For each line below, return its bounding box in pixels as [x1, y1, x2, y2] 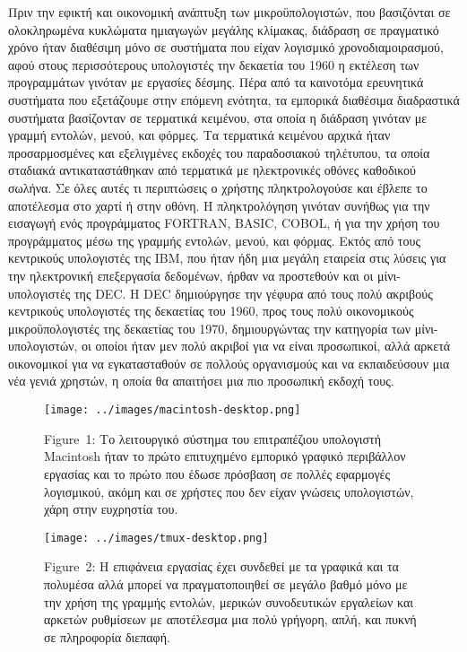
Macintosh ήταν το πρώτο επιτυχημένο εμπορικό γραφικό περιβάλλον [44, 447, 406, 465]
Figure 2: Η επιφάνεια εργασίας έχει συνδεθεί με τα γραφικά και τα [44, 557, 399, 576]
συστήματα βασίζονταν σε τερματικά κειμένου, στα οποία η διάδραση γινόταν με [8, 108, 428, 126]
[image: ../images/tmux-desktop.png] [44, 531, 269, 544]
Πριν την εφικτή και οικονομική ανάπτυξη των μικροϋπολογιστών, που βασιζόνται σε [8, 3, 451, 21]
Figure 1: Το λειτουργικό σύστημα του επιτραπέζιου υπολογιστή [44, 429, 382, 448]
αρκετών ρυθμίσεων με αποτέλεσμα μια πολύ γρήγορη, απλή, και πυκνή [44, 610, 417, 629]
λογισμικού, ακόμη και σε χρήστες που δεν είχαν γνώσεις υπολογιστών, [44, 482, 414, 500]
